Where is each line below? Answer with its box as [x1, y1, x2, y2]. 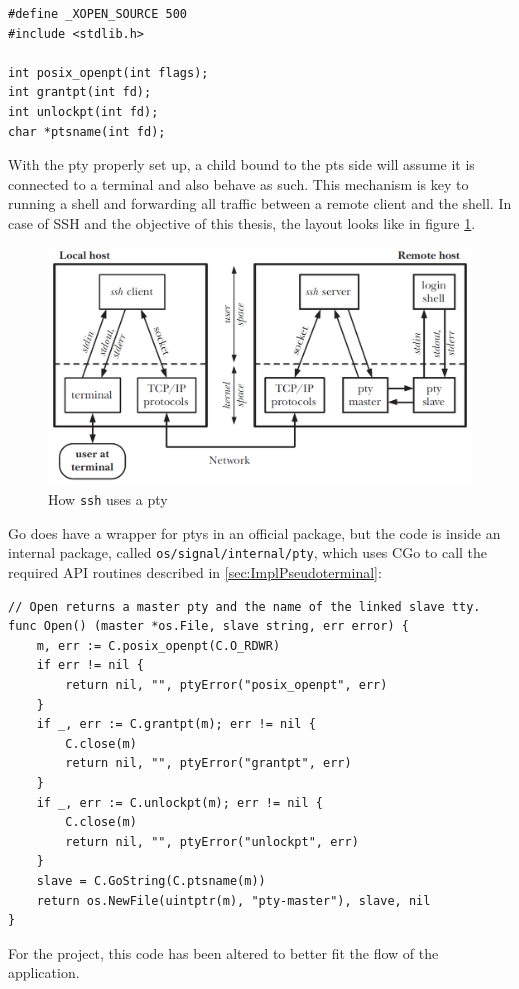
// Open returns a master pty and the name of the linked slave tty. [8, 599, 481, 614]
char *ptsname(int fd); [8, 124, 166, 139]
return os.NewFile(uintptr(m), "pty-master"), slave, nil [36, 893, 431, 908]
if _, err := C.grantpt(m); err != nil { [36, 717, 316, 732]
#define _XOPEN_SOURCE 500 [8, 7, 187, 21]
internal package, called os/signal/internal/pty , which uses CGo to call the [8, 542, 488, 563]
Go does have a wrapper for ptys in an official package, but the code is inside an [8, 522, 501, 543]
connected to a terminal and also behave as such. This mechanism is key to [8, 173, 469, 194]
